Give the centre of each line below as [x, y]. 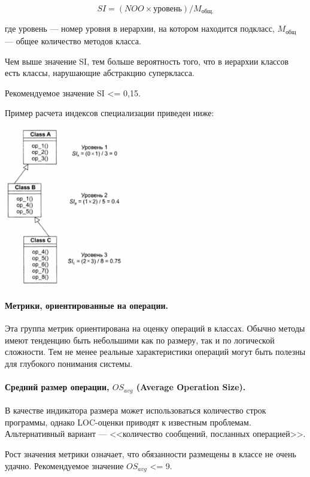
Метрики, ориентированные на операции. [86, 305]
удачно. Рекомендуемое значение [64, 465]
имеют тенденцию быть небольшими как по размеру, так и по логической [140, 340]
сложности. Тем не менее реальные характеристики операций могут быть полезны [155, 352]
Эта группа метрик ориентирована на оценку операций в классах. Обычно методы [155, 328]
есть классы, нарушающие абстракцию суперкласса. [100, 73]
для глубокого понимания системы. [69, 363]
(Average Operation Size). [191, 387]
